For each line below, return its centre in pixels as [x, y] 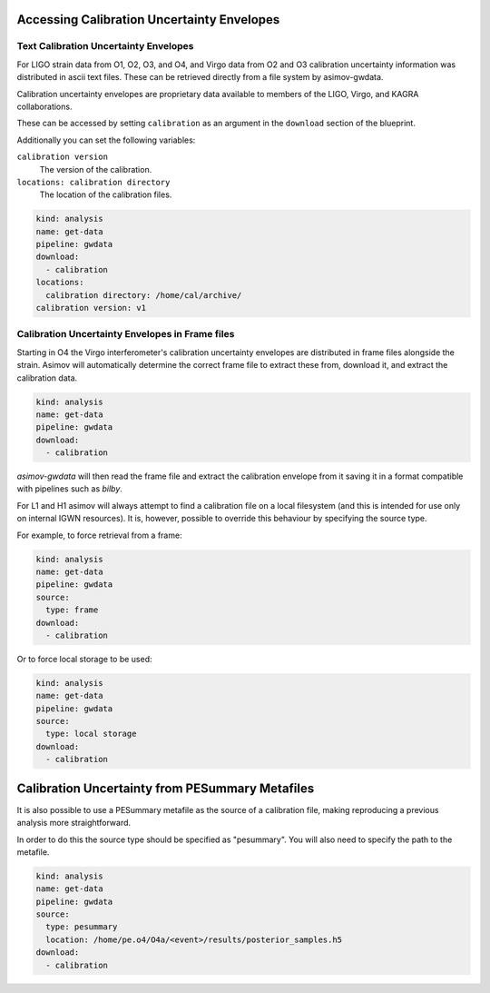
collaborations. [44, 106]
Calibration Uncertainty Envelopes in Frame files [126, 334]
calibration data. [47, 378]
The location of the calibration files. [106, 194]
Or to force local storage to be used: [85, 659]
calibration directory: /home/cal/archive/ [144, 295]
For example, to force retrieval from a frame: [99, 535]
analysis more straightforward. [74, 823]
